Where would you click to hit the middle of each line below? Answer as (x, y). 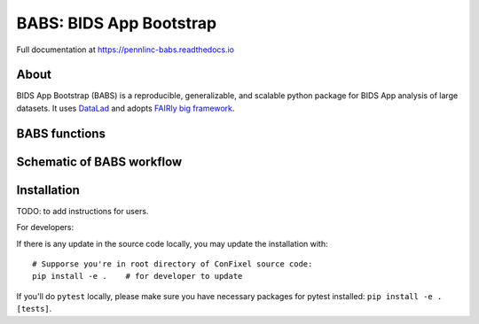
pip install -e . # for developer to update (137, 276)
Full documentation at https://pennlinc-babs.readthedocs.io (126, 50)
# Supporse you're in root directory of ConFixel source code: (173, 264)
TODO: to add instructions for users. (82, 211)
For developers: (45, 228)
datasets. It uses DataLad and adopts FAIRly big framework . (126, 108)
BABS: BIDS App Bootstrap (117, 23)
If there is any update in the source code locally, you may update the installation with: (172, 243)
